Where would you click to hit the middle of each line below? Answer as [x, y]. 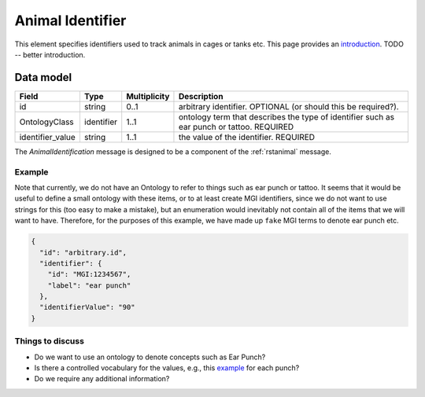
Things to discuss [49, 341]
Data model [43, 77]
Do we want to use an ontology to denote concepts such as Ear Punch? [150, 357]
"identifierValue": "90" [87, 307]
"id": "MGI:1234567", [89, 274]
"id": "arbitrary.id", [83, 252]
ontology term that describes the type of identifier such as [286, 116]
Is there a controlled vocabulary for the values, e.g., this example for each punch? [167, 368]
